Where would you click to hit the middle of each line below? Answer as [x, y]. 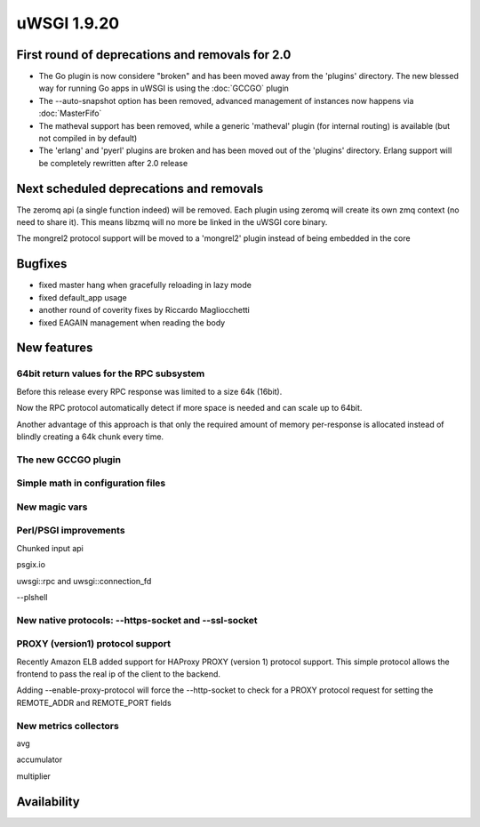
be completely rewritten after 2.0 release [113, 163]
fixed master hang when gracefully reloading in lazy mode [145, 285]
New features [55, 348]
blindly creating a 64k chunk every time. [90, 437]
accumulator [40, 759]
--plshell [32, 597]
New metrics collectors [68, 726]
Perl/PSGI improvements [71, 531]
